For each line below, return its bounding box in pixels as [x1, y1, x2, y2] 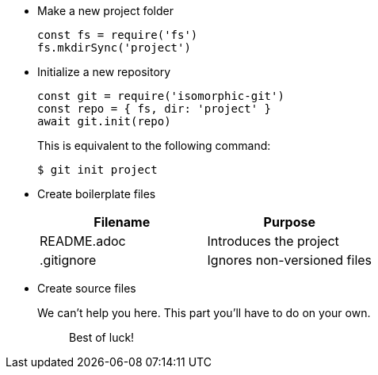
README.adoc [40, 233, 126, 249]
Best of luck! [69, 331, 135, 344]
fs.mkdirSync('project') [37, 41, 191, 54]
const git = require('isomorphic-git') [37, 90, 284, 102]
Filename [94, 214, 151, 230]
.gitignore [40, 252, 97, 268]
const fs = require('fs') [37, 29, 198, 41]
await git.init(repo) [37, 115, 171, 128]
